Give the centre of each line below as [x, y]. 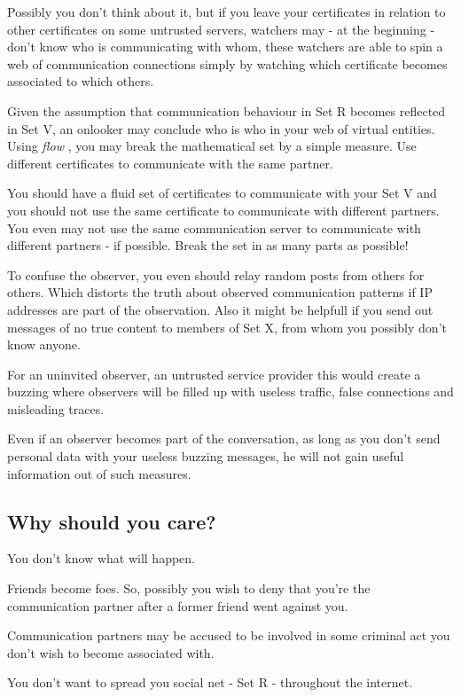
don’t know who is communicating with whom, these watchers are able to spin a [225, 47]
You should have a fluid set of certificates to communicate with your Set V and [222, 193]
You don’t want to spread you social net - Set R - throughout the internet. [210, 682]
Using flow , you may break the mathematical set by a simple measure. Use [212, 146]
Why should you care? [112, 521]
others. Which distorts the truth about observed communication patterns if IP [220, 292]
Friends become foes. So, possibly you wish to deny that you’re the [189, 588]
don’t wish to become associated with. [111, 652]
